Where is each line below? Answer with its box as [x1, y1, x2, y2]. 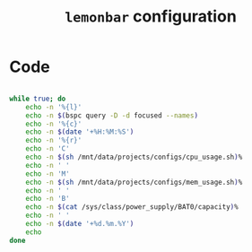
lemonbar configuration [64, 6, 238, 27]
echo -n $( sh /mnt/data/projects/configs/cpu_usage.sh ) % [25, 152, 243, 162]
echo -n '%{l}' [25, 102, 83, 111]
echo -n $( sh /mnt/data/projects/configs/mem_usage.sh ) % [25, 178, 243, 187]
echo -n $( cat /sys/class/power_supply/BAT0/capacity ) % [25, 203, 239, 212]
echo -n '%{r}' [25, 136, 83, 145]
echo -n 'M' [25, 169, 70, 178]
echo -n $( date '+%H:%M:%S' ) [25, 127, 135, 136]
